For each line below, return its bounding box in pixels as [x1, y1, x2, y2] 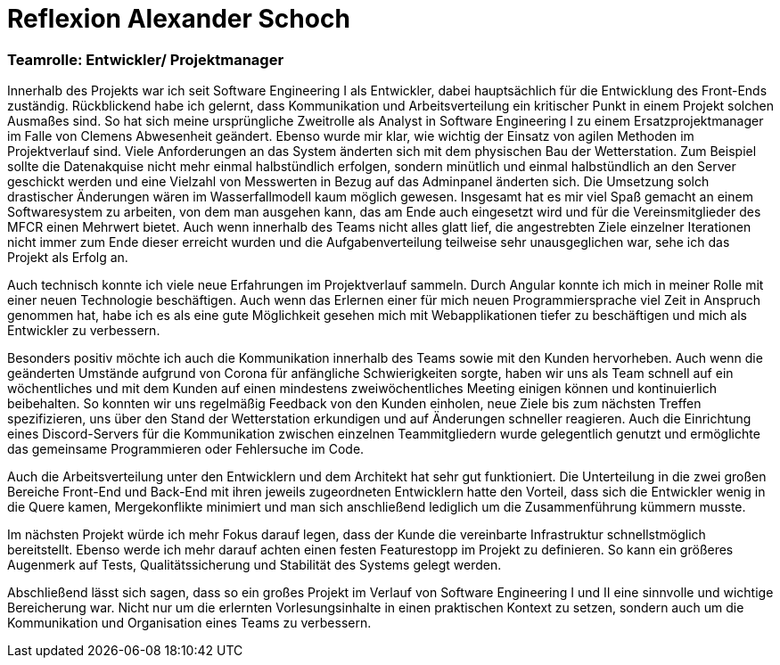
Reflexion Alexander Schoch [7, 4, 350, 34]
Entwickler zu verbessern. [7, 323, 160, 339]
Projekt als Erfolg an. [7, 250, 128, 266]
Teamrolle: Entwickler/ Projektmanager [7, 50, 284, 69]
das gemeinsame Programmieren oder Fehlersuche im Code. [7, 441, 365, 457]
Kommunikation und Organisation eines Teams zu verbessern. [7, 615, 372, 631]
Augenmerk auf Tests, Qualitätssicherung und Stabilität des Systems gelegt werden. [7, 557, 502, 573]
